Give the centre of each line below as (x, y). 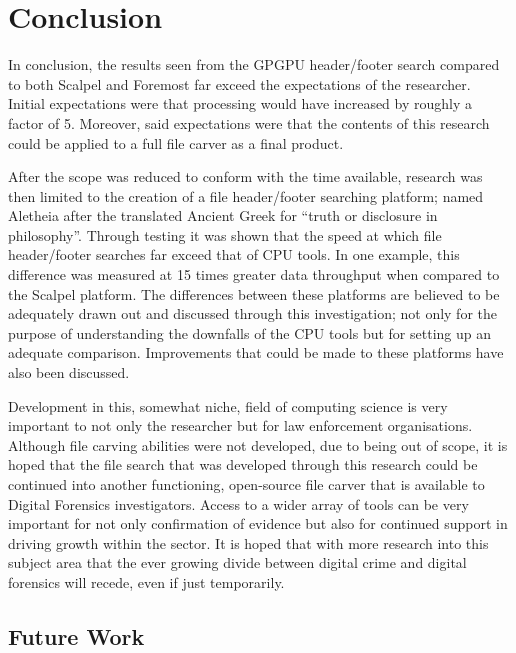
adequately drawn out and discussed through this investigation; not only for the (253, 313)
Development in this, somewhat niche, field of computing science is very (228, 405)
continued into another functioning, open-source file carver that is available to (246, 484)
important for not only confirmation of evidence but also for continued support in (258, 523)
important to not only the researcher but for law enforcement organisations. (240, 425)
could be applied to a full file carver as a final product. (176, 142)
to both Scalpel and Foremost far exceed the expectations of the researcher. (239, 83)
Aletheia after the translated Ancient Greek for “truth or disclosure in (223, 215)
